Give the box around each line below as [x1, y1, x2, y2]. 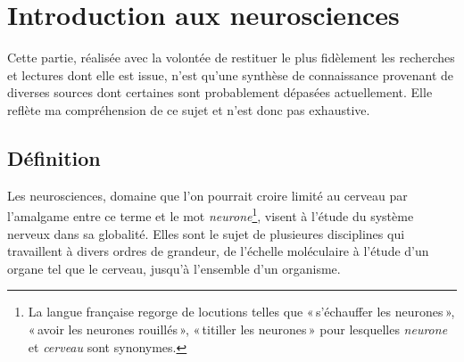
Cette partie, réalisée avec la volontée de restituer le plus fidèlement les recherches [7, 48, 455, 67]
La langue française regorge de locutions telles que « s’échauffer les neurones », [28, 302, 455, 321]
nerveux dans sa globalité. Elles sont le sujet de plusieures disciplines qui [7, 224, 405, 243]
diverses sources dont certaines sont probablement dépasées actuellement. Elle [7, 83, 433, 102]
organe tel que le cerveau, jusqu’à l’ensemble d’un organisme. [7, 259, 341, 277]
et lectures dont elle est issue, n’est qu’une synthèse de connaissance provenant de [7, 65, 454, 84]
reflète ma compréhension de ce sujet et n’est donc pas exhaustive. [7, 100, 370, 119]
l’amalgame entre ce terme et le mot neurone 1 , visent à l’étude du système [7, 204, 414, 225]
